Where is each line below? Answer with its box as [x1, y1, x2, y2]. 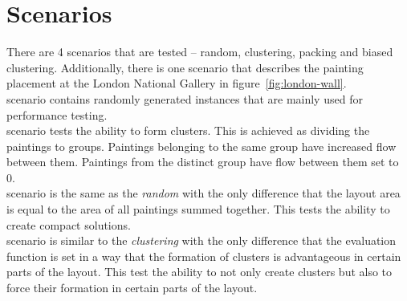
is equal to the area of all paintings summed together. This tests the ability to [6, 201, 390, 218]
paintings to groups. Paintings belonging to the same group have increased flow [6, 137, 397, 154]
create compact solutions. [6, 216, 131, 233]
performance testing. [6, 106, 108, 123]
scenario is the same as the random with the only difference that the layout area [6, 185, 401, 201]
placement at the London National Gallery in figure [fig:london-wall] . [6, 75, 347, 92]
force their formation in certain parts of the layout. [6, 279, 258, 296]
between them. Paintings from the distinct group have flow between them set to [6, 153, 399, 170]
